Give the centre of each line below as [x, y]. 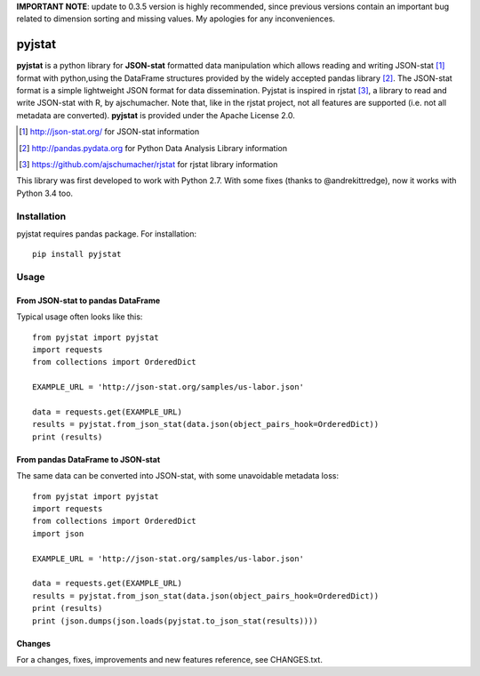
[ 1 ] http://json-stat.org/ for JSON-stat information [109, 132]
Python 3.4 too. [45, 193]
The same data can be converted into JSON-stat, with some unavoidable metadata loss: [178, 476]
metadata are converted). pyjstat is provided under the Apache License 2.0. [156, 115]
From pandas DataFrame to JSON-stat [88, 459]
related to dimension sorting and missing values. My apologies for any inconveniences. [176, 19]
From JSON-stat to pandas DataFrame [88, 300]
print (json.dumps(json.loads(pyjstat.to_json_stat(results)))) [176, 621]
